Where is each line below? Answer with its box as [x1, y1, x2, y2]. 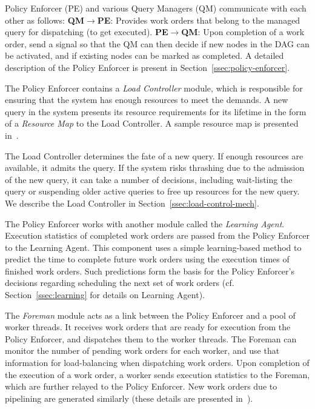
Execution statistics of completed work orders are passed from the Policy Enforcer [5, 229, 310, 242]
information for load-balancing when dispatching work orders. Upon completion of [5, 356, 310, 369]
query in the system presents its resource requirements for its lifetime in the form [5, 105, 307, 118]
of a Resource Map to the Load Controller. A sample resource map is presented [5, 117, 299, 130]
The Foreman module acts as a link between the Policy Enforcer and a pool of [5, 308, 296, 321]
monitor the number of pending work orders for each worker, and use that [5, 344, 280, 357]
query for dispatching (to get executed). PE [5, 25, 168, 38]
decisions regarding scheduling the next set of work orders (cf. [5, 276, 234, 289]
